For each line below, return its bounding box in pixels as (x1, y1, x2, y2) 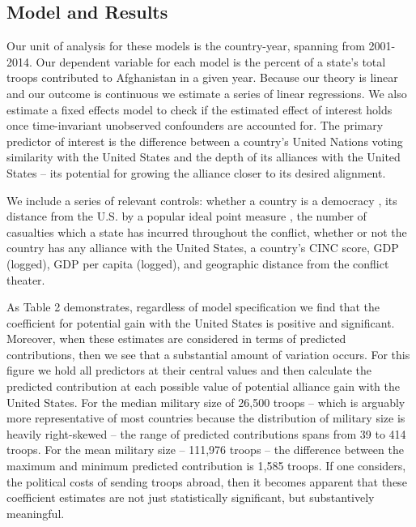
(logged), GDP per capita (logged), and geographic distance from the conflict (6, 255, 389, 272)
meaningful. (6, 504, 65, 521)
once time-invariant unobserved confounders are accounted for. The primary (6, 117, 384, 134)
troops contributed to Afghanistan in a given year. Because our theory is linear (6, 69, 398, 86)
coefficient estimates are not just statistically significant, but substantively (6, 489, 375, 506)
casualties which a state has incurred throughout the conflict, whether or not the (6, 223, 407, 240)
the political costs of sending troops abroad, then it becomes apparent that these (6, 473, 407, 490)
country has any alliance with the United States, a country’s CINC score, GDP (6, 239, 399, 256)
